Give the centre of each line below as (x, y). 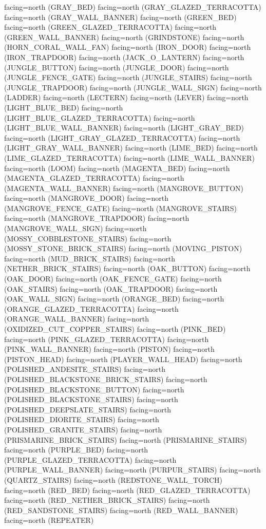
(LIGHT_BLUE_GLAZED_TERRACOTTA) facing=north (100, 117)
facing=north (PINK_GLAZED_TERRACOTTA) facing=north (107, 339)
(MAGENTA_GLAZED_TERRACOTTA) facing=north (94, 178)
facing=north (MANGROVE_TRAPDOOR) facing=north (97, 218)
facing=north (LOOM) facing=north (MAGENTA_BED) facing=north (117, 168)
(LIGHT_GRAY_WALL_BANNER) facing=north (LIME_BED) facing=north (131, 148)
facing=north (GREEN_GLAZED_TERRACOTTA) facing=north (110, 27)
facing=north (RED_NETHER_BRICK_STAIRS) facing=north (107, 500)
